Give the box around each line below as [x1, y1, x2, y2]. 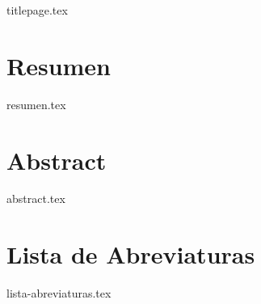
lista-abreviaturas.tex [6, 285, 112, 302]
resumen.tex [6, 95, 66, 112]
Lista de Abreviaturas [6, 238, 255, 271]
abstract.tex [6, 190, 65, 207]
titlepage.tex [6, 2, 68, 18]
